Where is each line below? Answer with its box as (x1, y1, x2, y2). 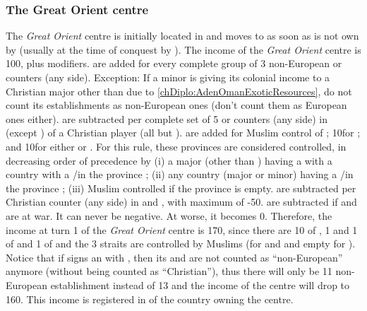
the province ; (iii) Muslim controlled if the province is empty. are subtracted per (6, 180, 356, 195)
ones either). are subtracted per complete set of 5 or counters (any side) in (6, 111, 327, 126)
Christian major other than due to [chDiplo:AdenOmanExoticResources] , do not (6, 83, 352, 98)
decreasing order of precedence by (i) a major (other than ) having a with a (6, 153, 332, 168)
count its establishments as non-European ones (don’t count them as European (6, 98, 347, 112)
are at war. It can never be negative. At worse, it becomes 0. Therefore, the (6, 208, 332, 223)
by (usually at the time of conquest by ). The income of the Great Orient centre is (6, 42, 361, 57)
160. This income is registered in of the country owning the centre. (6, 291, 294, 306)
